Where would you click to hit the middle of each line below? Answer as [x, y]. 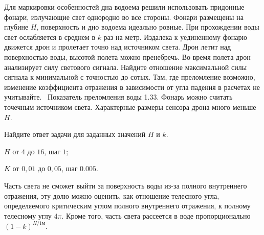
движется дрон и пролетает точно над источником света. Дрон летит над [118, 47]
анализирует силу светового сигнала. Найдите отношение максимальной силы [126, 67]
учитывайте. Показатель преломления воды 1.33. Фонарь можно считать [118, 97]
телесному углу [28, 215]
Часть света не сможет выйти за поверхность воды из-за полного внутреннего [126, 185]
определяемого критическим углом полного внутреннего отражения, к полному [127, 206]
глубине [16, 27]
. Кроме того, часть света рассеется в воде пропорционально [156, 215]
